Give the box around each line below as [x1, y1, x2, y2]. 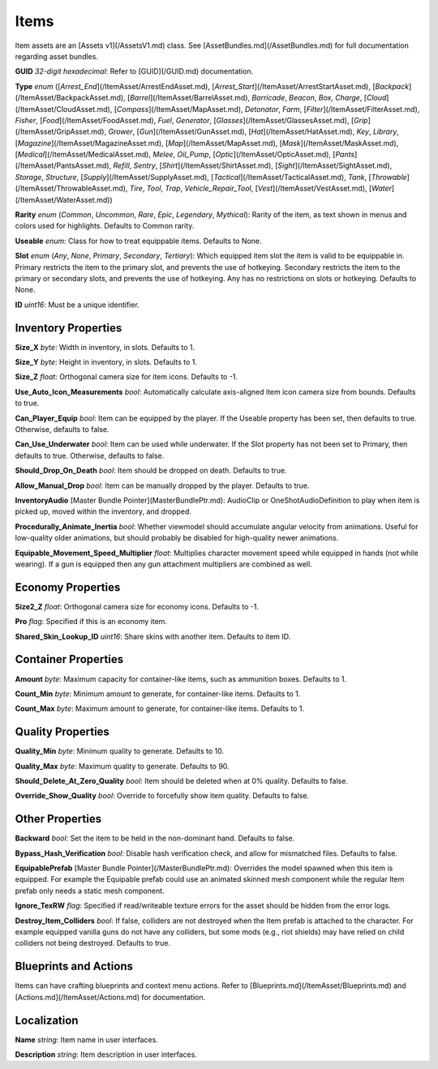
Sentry [133, 160, 156, 170]
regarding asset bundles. [15, 51, 99, 61]
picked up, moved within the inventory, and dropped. [15, 507, 192, 516]
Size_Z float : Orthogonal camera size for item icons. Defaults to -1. [15, 372, 238, 382]
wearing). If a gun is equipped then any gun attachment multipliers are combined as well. [15, 559, 312, 569]
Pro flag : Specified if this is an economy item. [15, 617, 168, 626]
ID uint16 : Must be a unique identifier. [15, 300, 140, 310]
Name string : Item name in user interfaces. [15, 1034, 158, 1045]
